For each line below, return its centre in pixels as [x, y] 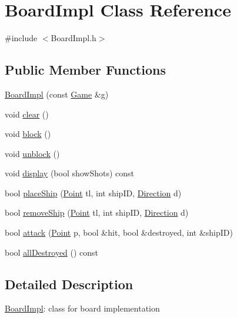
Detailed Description [69, 284]
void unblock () [32, 153]
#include [21, 38]
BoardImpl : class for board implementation [82, 308]
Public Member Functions [85, 70]
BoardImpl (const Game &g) [57, 94]
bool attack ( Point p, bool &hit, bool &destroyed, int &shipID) [119, 232]
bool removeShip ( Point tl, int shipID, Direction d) [97, 212]
